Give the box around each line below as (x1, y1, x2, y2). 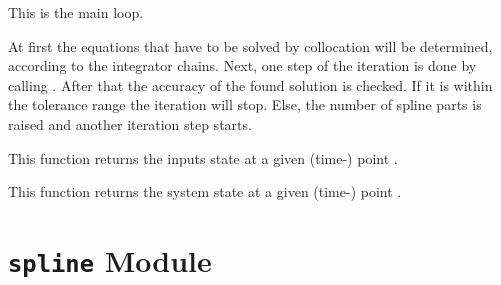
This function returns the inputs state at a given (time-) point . (8, 147, 398, 168)
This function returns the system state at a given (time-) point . (8, 181, 402, 202)
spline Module (8, 239, 212, 280)
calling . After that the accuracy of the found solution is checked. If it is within (8, 74, 493, 95)
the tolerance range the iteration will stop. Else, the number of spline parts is (8, 94, 482, 115)
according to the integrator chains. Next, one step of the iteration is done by (8, 55, 477, 76)
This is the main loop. (8, 2, 144, 22)
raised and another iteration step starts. (8, 113, 252, 134)
